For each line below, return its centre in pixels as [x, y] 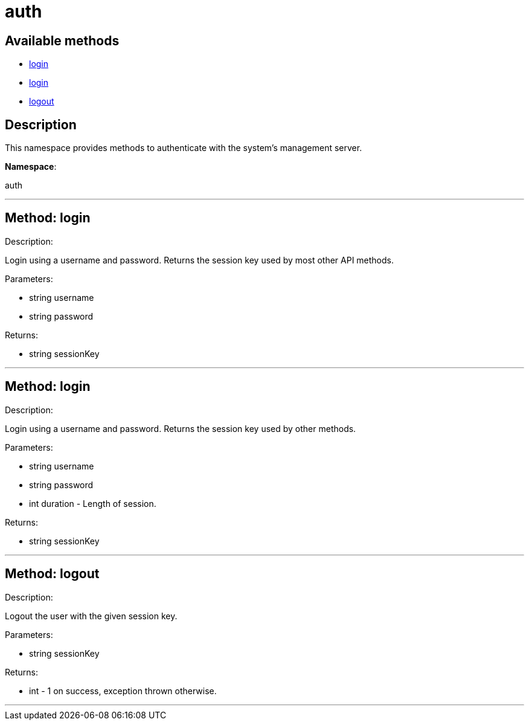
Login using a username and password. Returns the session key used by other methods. [181, 428]
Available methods [62, 40]
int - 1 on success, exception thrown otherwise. [123, 691]
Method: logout [52, 574]
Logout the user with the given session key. [91, 616]
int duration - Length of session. [93, 503]
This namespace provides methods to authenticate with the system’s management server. [184, 148]
